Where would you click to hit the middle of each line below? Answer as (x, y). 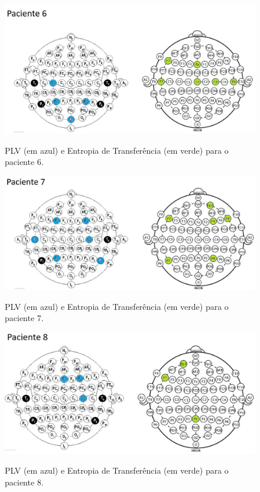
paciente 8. (24, 482)
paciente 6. (24, 162)
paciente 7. (24, 318)
